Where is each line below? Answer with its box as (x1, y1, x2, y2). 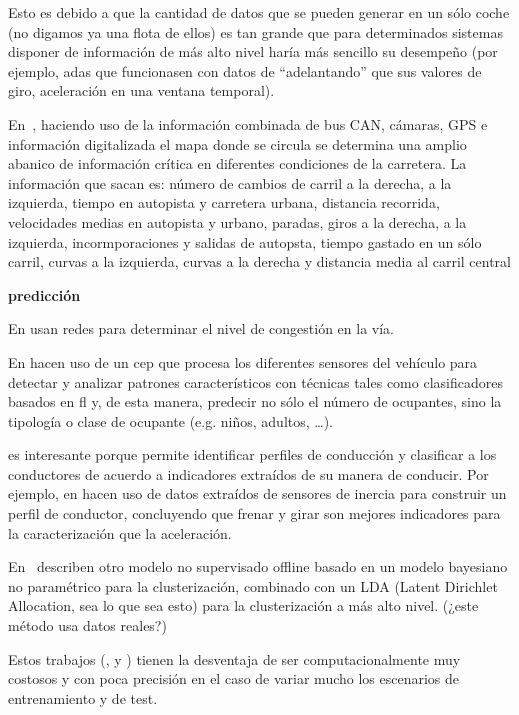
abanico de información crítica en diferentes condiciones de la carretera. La (8, 153, 467, 174)
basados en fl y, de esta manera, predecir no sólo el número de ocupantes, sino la (8, 391, 502, 412)
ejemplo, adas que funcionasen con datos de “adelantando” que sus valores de (8, 60, 482, 81)
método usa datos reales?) (8, 615, 167, 636)
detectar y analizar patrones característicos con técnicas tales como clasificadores (8, 371, 503, 392)
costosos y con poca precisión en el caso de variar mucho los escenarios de (8, 668, 460, 689)
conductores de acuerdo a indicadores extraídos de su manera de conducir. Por (8, 463, 489, 484)
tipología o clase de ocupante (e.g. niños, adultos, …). (8, 410, 334, 431)
